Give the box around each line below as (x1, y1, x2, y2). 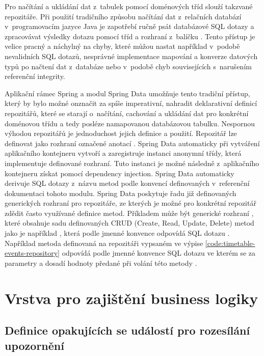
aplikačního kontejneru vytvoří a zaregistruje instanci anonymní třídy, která (5, 148, 242, 158)
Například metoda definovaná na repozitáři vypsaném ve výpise (5, 237, 203, 248)
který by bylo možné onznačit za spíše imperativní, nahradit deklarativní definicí (5, 98, 257, 108)
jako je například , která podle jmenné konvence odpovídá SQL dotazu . (5, 228, 230, 238)
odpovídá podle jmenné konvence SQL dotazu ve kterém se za (62, 248, 256, 258)
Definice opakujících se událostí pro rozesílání (5, 322, 250, 338)
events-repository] (5, 248, 60, 258)
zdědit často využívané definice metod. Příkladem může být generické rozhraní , (5, 207, 254, 218)
